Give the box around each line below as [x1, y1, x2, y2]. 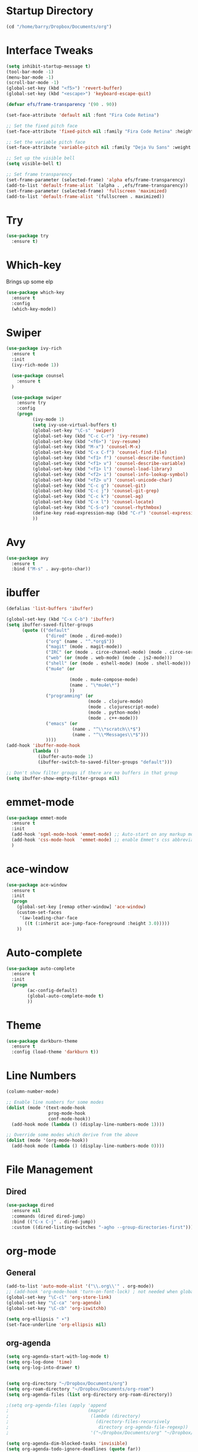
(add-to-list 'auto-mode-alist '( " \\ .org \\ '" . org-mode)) [6, 1283, 154, 1289]
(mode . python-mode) [87, 709, 141, 716]
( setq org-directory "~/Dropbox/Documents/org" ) [6, 1380, 128, 1386]
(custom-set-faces [16, 910, 62, 915]
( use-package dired [6, 1202, 54, 1208]
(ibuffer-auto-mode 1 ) [37, 754, 94, 760]
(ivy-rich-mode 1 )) [11, 362, 60, 368]
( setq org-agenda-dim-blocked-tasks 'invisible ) [6, 1440, 128, 1446]
